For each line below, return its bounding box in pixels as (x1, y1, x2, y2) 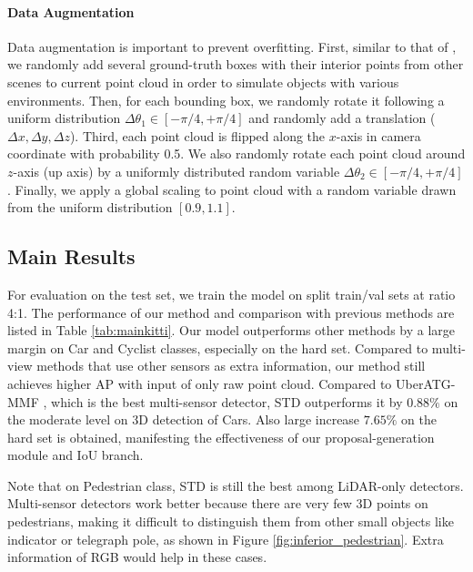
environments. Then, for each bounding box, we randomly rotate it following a (7, 90, 445, 109)
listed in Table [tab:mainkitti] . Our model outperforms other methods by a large (7, 321, 456, 340)
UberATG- (396, 373, 456, 393)
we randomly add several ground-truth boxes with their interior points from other (7, 55, 464, 74)
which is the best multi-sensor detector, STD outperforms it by (51, 392, 403, 411)
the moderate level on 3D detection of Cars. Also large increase (7, 410, 360, 429)
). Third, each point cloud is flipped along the (69, 126, 326, 145)
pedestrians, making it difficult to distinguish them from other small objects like (7, 512, 454, 531)
